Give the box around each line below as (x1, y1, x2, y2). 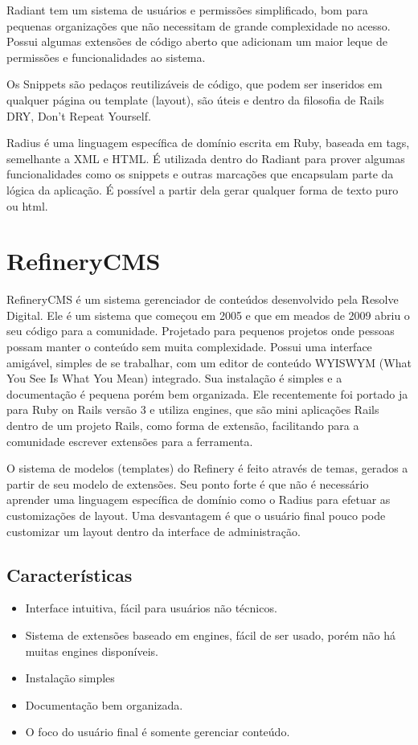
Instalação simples (25, 669, 115, 686)
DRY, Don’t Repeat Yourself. (6, 107, 151, 124)
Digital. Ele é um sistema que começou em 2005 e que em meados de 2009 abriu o (6, 306, 410, 323)
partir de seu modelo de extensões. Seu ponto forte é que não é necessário (6, 475, 369, 492)
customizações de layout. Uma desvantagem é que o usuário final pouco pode (6, 506, 386, 523)
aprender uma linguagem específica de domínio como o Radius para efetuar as (6, 491, 391, 508)
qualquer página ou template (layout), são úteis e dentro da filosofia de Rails (6, 91, 384, 108)
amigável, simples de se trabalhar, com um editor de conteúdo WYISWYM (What (6, 354, 412, 370)
